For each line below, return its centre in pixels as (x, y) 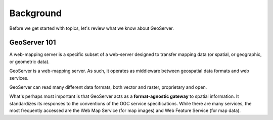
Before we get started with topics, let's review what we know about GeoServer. (92, 28)
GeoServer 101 (33, 43)
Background (35, 13)
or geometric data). (30, 62)
